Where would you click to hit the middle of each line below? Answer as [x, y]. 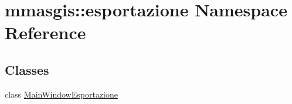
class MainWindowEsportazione [61, 94]
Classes [27, 69]
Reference [45, 32]
